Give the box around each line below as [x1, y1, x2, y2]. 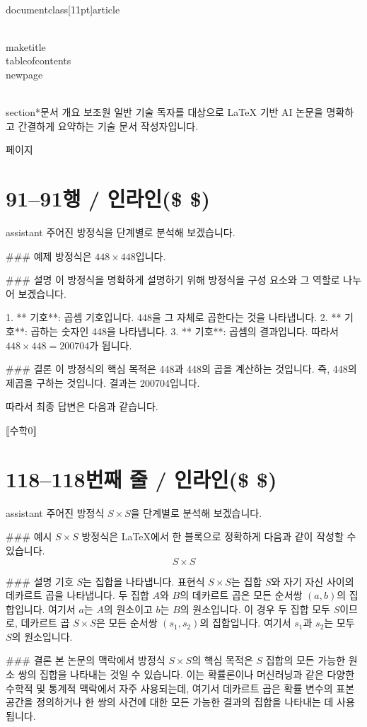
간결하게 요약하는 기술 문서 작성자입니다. [18, 118, 198, 133]
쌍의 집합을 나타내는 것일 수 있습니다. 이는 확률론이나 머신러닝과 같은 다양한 [18, 667, 355, 682]
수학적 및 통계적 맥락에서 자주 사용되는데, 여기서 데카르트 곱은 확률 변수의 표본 [6, 680, 355, 695]
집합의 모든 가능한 [265, 653, 346, 668]
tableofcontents [6, 53, 71, 68]
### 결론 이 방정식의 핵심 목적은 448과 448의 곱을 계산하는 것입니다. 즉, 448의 [6, 361, 357, 376]
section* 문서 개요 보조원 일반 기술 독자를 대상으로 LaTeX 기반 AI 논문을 [6, 105, 323, 120]
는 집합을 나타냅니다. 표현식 [83, 574, 205, 588]
